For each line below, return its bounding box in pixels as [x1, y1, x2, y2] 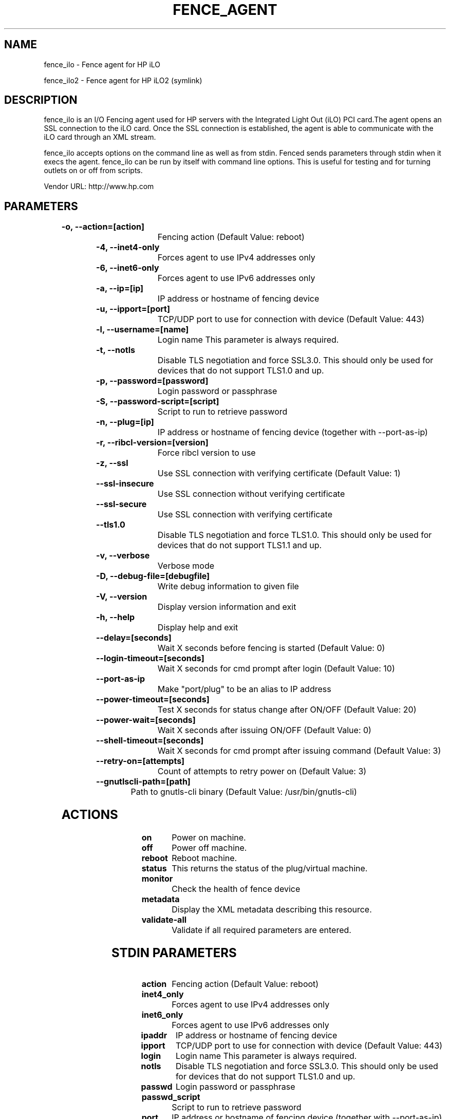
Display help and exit [157, 622, 238, 633]
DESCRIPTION [4, 94, 78, 107]
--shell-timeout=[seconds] [96, 735, 204, 746]
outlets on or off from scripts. [44, 166, 143, 175]
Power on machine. [172, 832, 246, 843]
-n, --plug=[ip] [96, 417, 154, 427]
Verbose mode [157, 561, 215, 571]
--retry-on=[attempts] [96, 756, 185, 767]
